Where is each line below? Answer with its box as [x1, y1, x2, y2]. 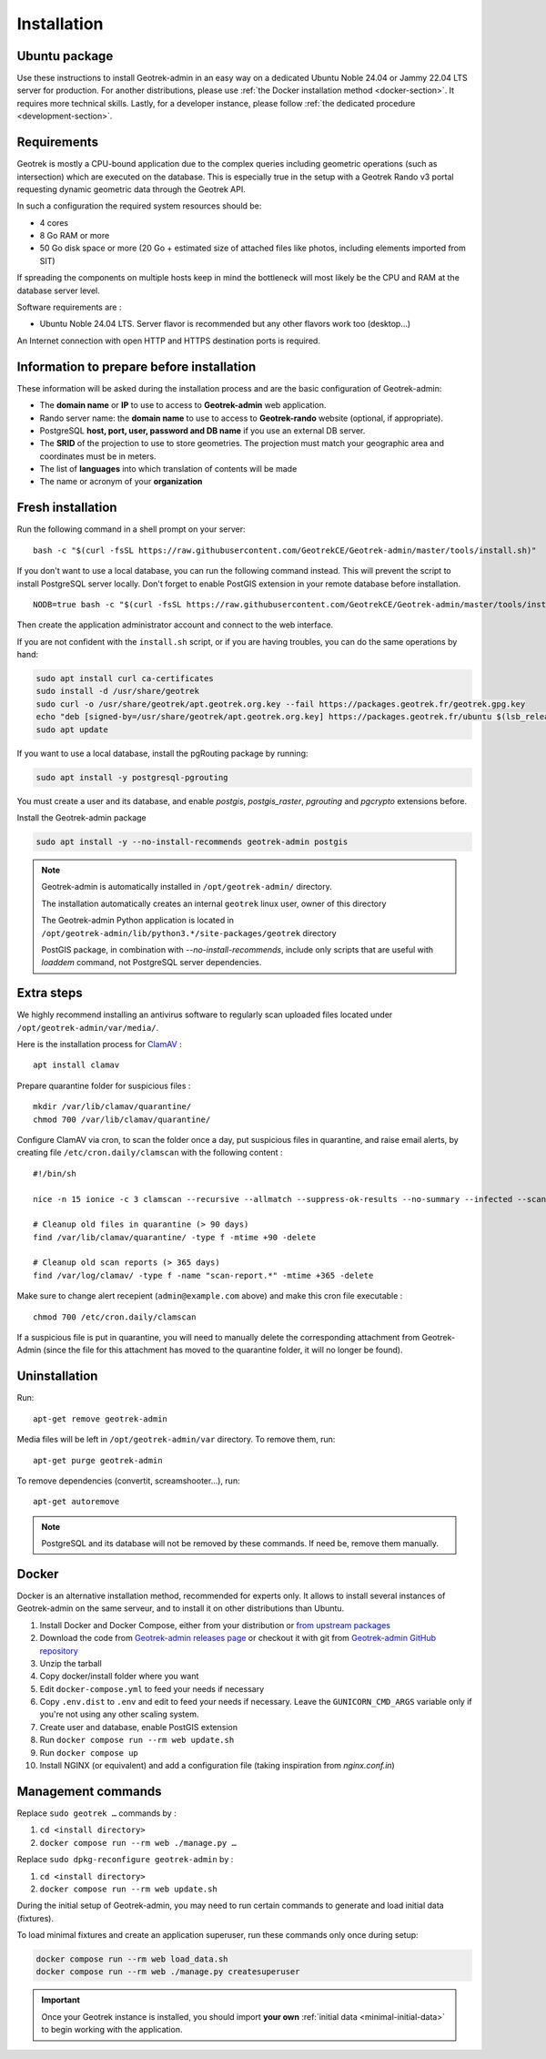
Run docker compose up [39, 1747, 138, 1758]
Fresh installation [16, 500, 117, 515]
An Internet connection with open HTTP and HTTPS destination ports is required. [16, 335, 320, 346]
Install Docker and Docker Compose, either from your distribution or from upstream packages [39, 1619, 391, 1630]
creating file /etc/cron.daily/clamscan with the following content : [16, 1147, 283, 1158]
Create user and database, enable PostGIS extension [39, 1721, 238, 1732]
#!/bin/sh [33, 1168, 76, 1178]
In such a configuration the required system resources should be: [16, 200, 262, 211]
